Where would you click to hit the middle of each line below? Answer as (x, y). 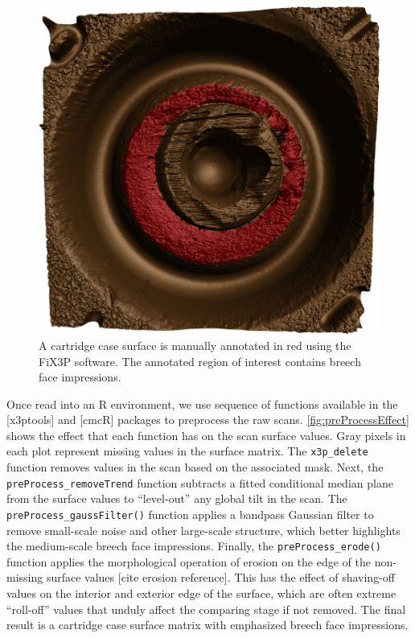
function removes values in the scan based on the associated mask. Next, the (195, 467)
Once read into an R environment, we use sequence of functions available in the (202, 403)
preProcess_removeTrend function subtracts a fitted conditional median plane (200, 482)
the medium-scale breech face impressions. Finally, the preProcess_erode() (194, 546)
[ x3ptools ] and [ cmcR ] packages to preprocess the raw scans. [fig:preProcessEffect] (208, 420)
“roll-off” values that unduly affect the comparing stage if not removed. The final (206, 609)
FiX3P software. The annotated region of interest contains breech (200, 361)
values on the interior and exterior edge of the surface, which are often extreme (201, 593)
